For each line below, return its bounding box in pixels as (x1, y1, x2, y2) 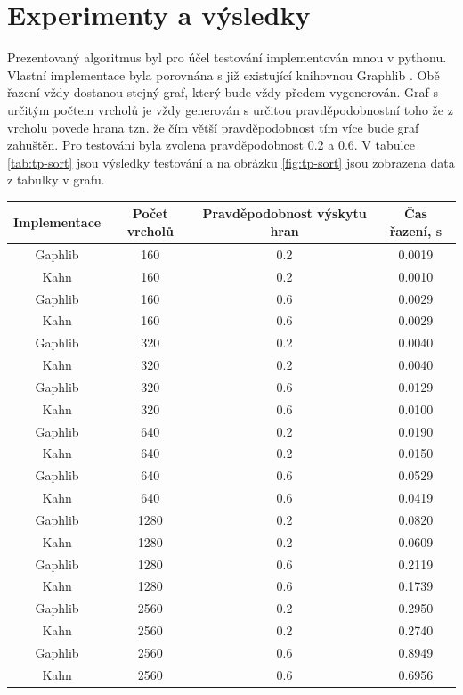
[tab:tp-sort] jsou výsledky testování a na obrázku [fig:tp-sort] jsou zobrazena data (7, 152, 455, 171)
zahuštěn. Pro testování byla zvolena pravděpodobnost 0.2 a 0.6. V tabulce (7, 135, 415, 154)
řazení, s (389, 221, 443, 240)
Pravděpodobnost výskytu (202, 204, 367, 223)
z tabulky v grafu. (7, 170, 105, 189)
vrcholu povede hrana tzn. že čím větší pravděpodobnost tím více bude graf (7, 118, 419, 136)
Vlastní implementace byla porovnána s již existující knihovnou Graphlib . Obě (7, 65, 440, 84)
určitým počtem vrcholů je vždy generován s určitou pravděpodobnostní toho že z (7, 100, 453, 119)
